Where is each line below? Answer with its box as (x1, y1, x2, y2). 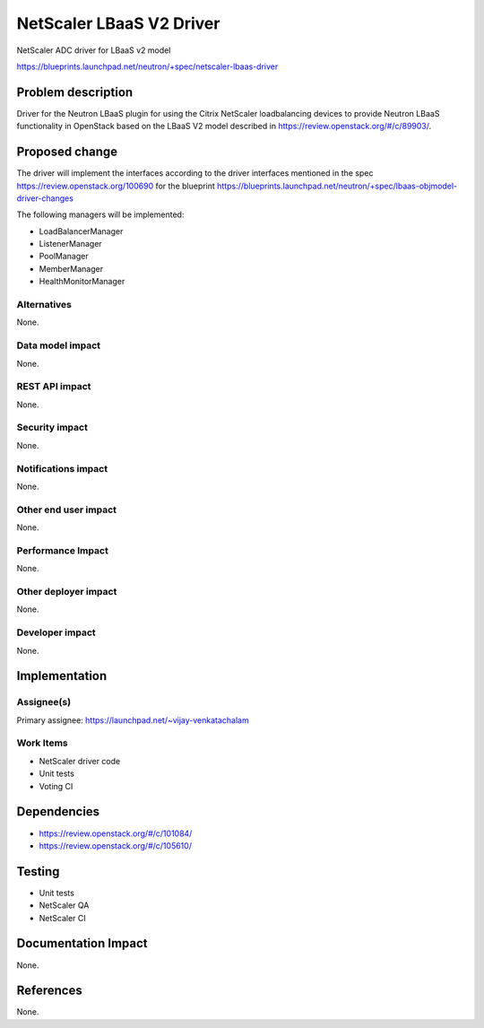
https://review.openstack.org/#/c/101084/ (39, 828, 193, 839)
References (16, 983, 82, 998)
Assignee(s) (16, 696, 72, 709)
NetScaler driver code (39, 755, 121, 766)
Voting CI (39, 780, 73, 791)
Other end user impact (16, 503, 117, 516)
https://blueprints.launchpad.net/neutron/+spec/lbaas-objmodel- (216, 180, 458, 191)
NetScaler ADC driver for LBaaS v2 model (16, 45, 171, 56)
